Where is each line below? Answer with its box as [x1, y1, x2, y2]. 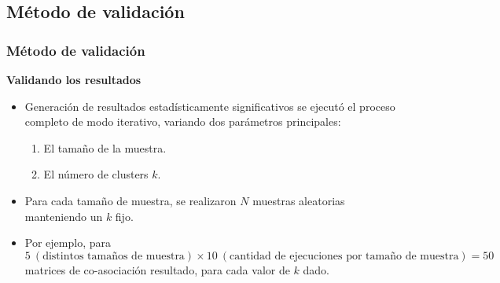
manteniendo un [24, 208, 103, 224]
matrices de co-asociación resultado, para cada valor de [24, 261, 290, 277]
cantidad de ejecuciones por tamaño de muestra [230, 250, 459, 262]
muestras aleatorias [252, 192, 345, 208]
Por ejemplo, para [24, 234, 111, 251]
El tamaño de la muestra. [43, 139, 167, 156]
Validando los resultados [6, 72, 142, 87]
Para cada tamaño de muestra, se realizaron [24, 192, 237, 208]
